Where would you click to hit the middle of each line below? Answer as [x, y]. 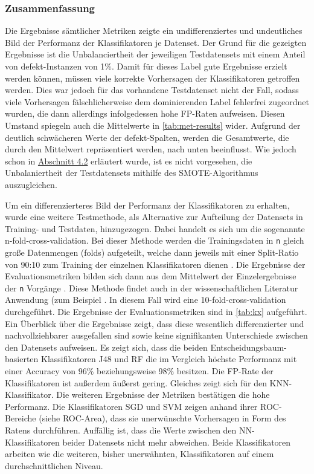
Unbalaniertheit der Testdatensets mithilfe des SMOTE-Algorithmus [132, 173]
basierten [22, 359]
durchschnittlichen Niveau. [54, 465]
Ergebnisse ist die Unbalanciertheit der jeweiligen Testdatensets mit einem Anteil [155, 54]
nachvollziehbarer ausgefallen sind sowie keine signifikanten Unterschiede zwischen [156, 335]
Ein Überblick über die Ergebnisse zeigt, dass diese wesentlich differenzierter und [155, 323]
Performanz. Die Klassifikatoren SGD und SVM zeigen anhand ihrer [131, 406]
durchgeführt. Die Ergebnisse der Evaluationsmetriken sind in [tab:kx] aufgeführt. [156, 311]
